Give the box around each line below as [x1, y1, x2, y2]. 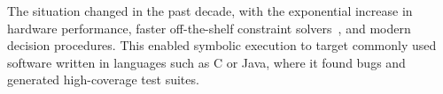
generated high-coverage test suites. [7, 70, 199, 89]
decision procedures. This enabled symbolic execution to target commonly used [7, 36, 437, 54]
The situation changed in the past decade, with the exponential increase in [7, 2, 413, 19]
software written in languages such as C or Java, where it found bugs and [7, 53, 406, 71]
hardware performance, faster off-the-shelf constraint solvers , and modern [7, 18, 411, 37]
